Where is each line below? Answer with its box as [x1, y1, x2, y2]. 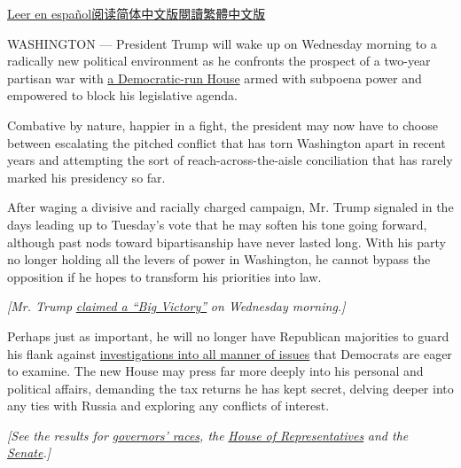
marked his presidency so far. [7, 168, 166, 186]
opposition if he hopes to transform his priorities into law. [7, 267, 322, 285]
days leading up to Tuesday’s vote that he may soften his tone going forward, [7, 214, 427, 233]
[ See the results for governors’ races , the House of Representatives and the [7, 425, 409, 444]
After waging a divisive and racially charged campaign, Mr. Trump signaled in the [7, 198, 454, 216]
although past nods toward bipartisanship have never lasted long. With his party [7, 232, 446, 251]
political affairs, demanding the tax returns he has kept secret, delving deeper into [7, 378, 454, 397]
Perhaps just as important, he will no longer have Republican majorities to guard [7, 326, 449, 345]
